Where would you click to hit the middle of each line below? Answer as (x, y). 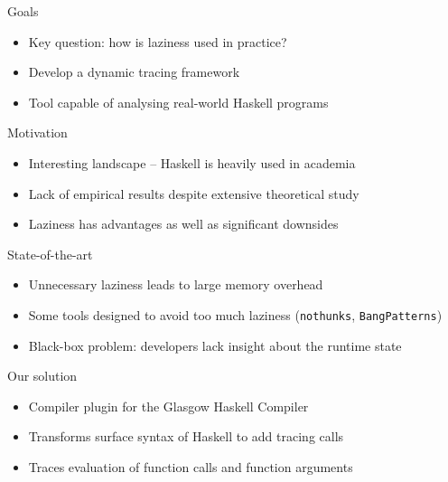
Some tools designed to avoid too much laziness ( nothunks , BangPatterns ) (235, 314)
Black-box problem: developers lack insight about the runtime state (215, 345)
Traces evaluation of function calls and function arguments (191, 466)
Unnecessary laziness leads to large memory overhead (176, 284)
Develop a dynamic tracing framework (134, 72)
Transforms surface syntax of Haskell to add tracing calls (186, 436)
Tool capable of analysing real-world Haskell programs (178, 102)
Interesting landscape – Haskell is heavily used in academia (192, 162)
